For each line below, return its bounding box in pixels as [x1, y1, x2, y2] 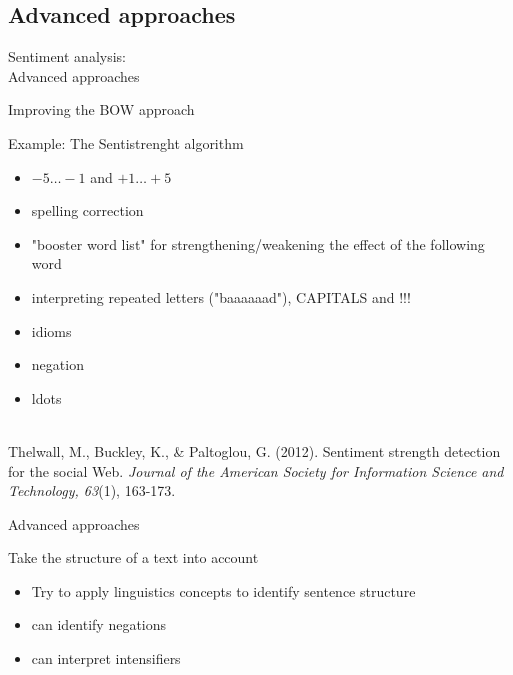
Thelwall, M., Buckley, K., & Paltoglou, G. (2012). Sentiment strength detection [8, 440, 501, 461]
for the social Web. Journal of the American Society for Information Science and [8, 460, 504, 481]
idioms [31, 320, 72, 341]
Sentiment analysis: [8, 46, 126, 67]
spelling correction [31, 200, 144, 221]
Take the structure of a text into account [8, 547, 259, 568]
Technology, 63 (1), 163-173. [8, 480, 176, 501]
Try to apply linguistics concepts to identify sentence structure [31, 580, 416, 601]
